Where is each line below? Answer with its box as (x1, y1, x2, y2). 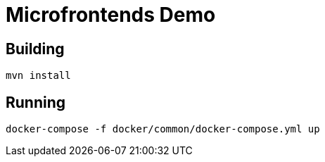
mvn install (6, 70, 71, 82)
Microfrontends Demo (6, 3, 216, 27)
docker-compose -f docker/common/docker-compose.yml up (6, 123, 320, 135)
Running (6, 93, 66, 111)
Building (6, 39, 65, 58)
